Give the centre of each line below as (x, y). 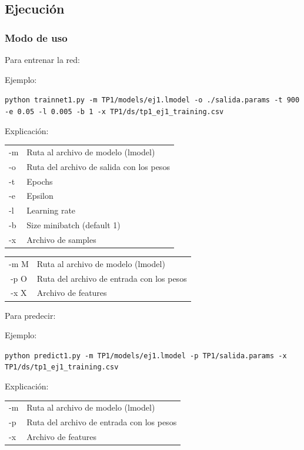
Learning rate (51, 210)
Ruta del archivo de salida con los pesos (98, 166)
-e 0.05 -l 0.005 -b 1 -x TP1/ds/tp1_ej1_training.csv (114, 111)
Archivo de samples (61, 239)
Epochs (40, 181)
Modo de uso (36, 37)
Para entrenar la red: (42, 59)
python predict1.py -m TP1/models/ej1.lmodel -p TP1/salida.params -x (146, 356)
